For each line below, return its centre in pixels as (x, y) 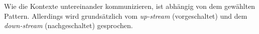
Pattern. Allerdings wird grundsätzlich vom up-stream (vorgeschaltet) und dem (126, 16)
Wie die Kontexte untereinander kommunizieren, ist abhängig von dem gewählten (130, 6)
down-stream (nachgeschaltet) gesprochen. (69, 25)
